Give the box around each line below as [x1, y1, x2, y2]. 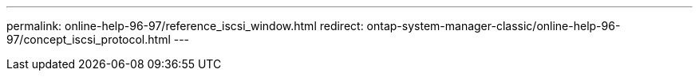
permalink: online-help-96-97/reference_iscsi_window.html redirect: [6, 19, 364, 33]
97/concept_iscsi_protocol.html [6, 33, 171, 46]
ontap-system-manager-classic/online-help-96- [366, 19, 621, 33]
